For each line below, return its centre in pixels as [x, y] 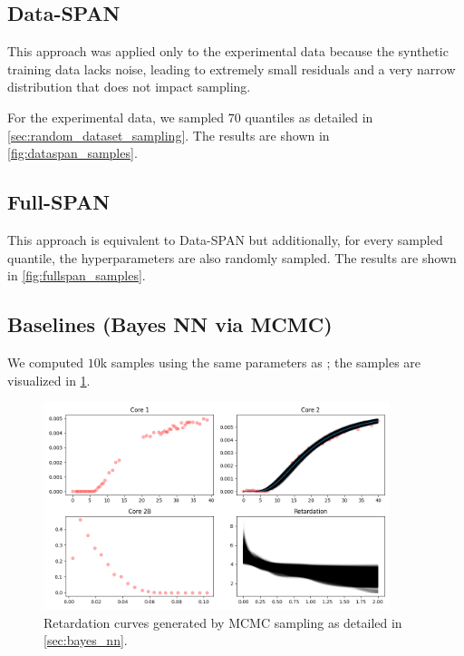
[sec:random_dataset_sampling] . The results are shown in [169, 135]
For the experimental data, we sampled [116, 117]
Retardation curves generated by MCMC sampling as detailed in [223, 622]
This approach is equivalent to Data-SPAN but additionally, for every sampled [225, 239]
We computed [45, 362]
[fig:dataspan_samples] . [72, 153]
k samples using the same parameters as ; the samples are [261, 362]
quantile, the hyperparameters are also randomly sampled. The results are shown [232, 257]
